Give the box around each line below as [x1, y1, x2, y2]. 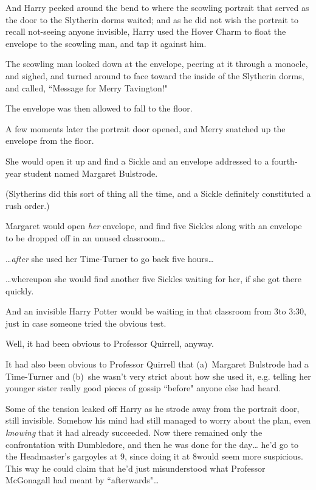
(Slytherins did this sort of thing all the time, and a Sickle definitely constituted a [5, 187, 311, 200]
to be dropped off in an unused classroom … [5, 231, 165, 244]
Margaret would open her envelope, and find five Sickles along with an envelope [5, 219, 302, 232]
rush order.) [5, 199, 50, 211]
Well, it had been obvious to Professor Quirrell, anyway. [5, 337, 214, 350]
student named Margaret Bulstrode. [24, 166, 158, 179]
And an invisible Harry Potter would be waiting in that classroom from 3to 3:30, [5, 305, 306, 318]
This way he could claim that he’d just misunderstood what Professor [5, 461, 266, 474]
